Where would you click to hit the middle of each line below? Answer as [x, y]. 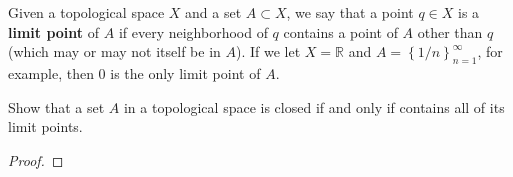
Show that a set [56, 106]
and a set [213, 12]
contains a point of [340, 31]
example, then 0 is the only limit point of [134, 72]
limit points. [45, 126]
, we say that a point [350, 12]
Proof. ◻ [36, 159]
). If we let [268, 51]
